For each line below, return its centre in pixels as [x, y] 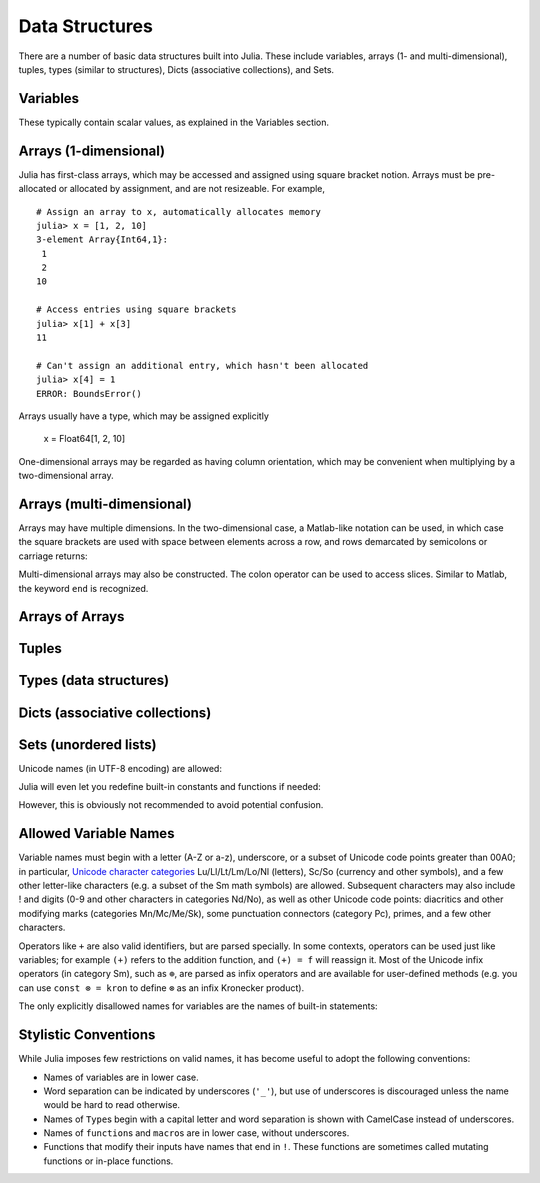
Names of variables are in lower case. [121, 1077]
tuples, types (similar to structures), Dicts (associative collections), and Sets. [176, 69]
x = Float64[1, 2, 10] [84, 439]
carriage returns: [53, 556]
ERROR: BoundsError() [89, 393]
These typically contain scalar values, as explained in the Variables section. [174, 122]
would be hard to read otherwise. [111, 1105]
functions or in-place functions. [108, 1161]
